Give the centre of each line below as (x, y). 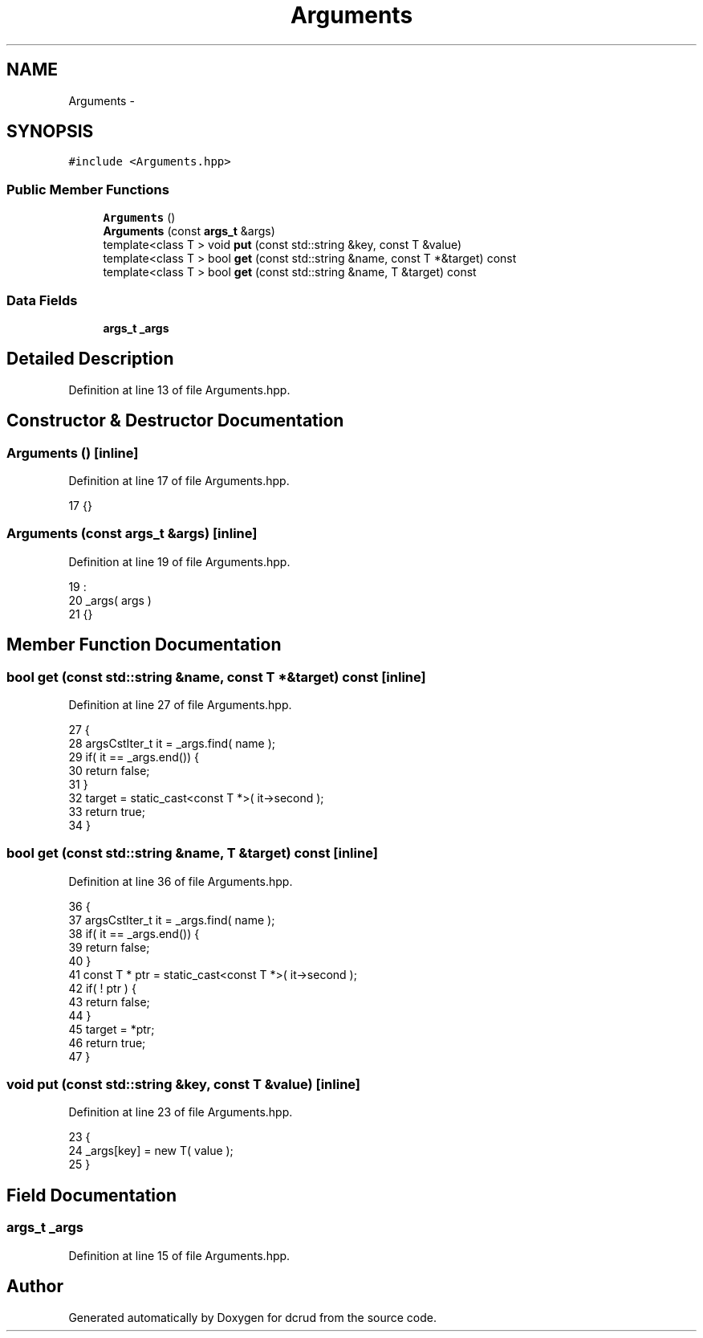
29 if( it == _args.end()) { (134, 757)
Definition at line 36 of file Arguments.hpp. (181, 881)
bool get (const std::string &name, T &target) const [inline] (192, 853)
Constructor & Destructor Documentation (175, 421)
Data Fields (42, 300)
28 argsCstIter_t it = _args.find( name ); (172, 743)
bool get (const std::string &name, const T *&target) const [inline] (216, 677)
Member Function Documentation (144, 645)
